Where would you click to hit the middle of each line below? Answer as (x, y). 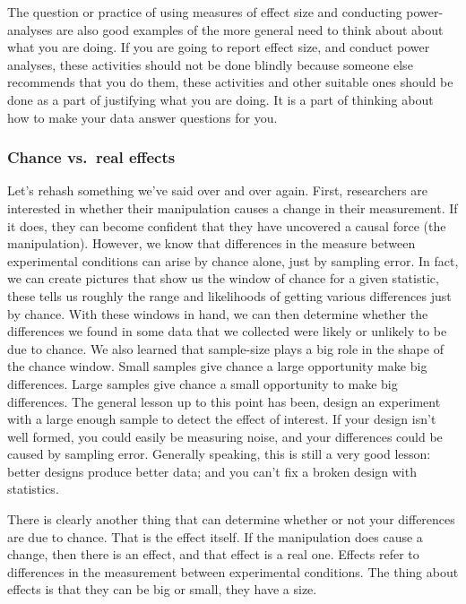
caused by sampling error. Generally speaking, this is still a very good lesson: (219, 454)
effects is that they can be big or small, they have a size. (162, 589)
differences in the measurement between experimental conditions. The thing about (233, 571)
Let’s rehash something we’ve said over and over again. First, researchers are (218, 190)
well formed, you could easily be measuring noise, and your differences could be (225, 436)
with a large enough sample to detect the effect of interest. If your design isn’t (222, 419)
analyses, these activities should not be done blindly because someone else (210, 64)
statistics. (33, 489)
